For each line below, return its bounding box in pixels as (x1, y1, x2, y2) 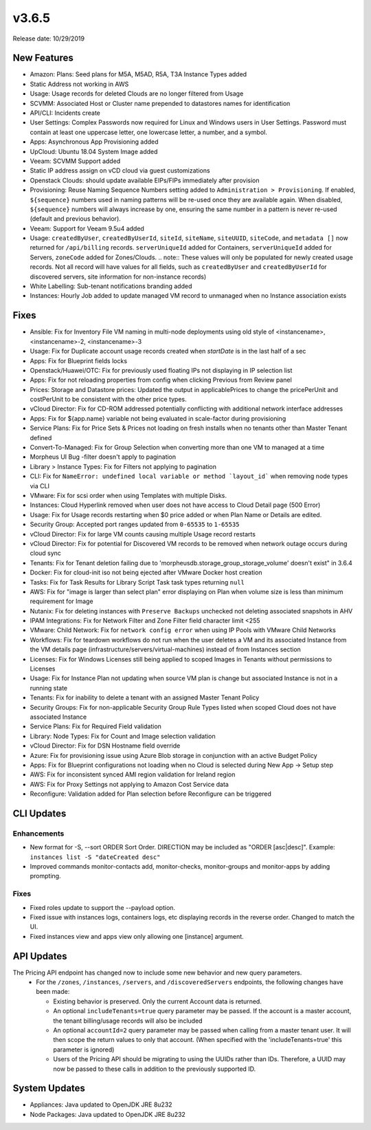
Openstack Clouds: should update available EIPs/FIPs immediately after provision (30, 176, 260, 184)
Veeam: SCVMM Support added (30, 157, 121, 165)
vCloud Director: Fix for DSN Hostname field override (30, 741, 181, 750)
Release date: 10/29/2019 (12, 34, 85, 43)
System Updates (12, 1083, 86, 1094)
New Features (12, 52, 74, 64)
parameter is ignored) (53, 1045, 115, 1054)
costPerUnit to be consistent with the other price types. (30, 395, 187, 404)
